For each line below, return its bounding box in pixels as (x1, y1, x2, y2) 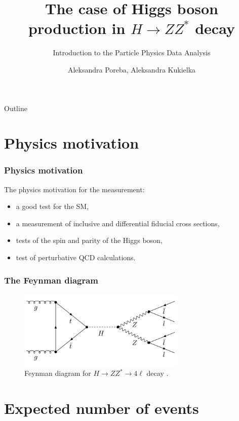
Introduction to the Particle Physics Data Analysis (53, 47, 211, 58)
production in (28, 18, 126, 39)
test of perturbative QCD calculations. (16, 252, 136, 263)
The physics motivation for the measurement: (4, 184, 145, 194)
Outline (4, 102, 27, 113)
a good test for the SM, (16, 201, 89, 212)
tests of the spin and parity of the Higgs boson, (16, 235, 163, 245)
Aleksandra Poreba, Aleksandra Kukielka (67, 64, 196, 75)
